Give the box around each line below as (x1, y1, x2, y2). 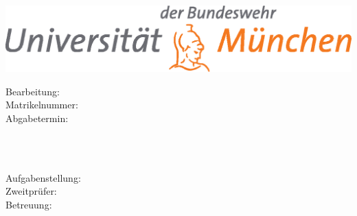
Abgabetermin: (5, 110, 69, 125)
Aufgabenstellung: (5, 170, 81, 184)
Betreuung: (5, 197, 52, 211)
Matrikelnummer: (5, 97, 78, 112)
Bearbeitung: (5, 84, 60, 98)
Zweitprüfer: (5, 184, 57, 198)
